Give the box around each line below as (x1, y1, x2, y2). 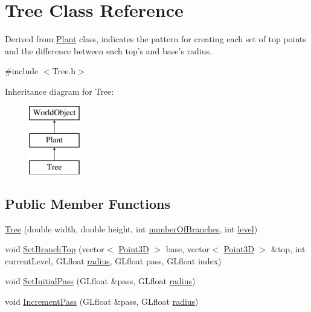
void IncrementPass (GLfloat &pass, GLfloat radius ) (5, 295, 199, 308)
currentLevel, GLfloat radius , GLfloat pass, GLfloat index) (5, 254, 222, 267)
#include (5, 65, 39, 77)
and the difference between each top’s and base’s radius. (5, 44, 212, 57)
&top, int (271, 243, 306, 255)
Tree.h (52, 65, 76, 77)
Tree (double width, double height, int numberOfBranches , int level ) (5, 222, 258, 235)
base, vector (165, 243, 210, 255)
